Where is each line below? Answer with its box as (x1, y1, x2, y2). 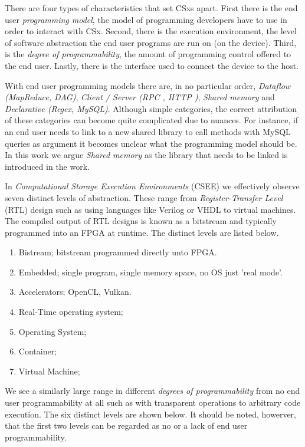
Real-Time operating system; (18, 305, 123, 318)
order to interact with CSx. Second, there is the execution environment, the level (5, 25, 297, 37)
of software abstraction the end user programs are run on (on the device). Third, (5, 36, 297, 48)
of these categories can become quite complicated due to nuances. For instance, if (5, 114, 299, 126)
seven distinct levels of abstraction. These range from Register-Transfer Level (5, 191, 283, 203)
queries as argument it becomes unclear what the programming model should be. (5, 137, 297, 149)
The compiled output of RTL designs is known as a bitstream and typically (5, 215, 277, 227)
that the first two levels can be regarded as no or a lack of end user (5, 419, 248, 432)
